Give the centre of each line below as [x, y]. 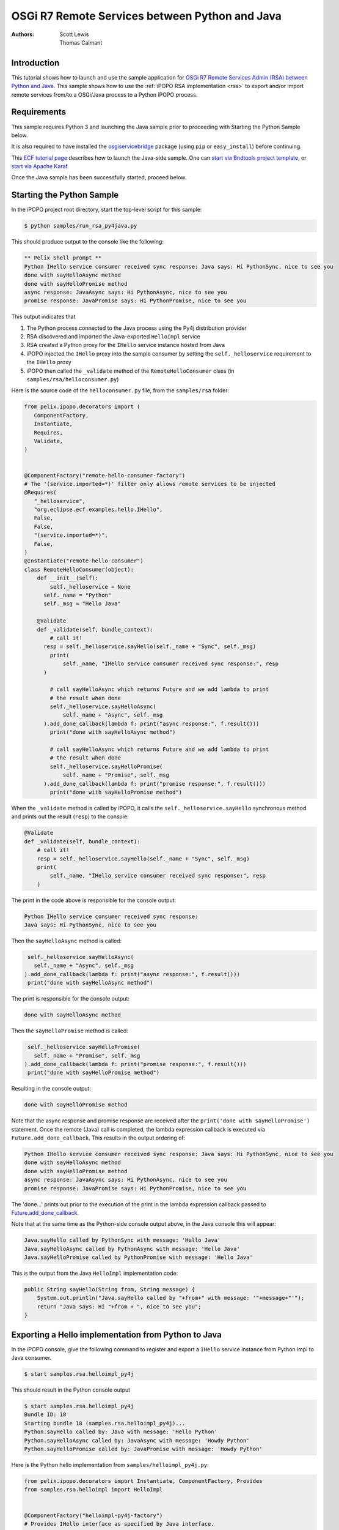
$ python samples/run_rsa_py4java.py [81, 226]
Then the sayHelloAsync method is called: [67, 941]
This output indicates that [43, 317]
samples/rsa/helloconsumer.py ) [73, 379]
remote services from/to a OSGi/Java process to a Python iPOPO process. [104, 94]
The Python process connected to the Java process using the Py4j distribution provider [137, 328]
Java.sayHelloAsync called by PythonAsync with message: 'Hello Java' [132, 1249]
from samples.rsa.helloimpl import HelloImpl [93, 1490]
